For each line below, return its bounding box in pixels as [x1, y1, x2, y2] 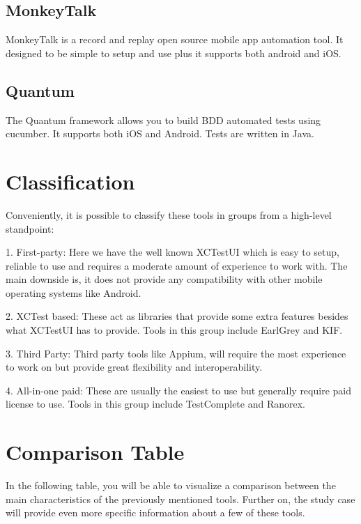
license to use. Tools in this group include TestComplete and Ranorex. [6, 396, 305, 411]
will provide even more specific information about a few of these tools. [6, 505, 305, 520]
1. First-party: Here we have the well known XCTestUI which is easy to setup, [6, 245, 339, 259]
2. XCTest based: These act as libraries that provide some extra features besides [6, 309, 348, 323]
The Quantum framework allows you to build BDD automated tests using [6, 112, 321, 127]
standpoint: [6, 221, 54, 236]
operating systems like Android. [6, 285, 141, 300]
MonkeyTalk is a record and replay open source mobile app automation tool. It [6, 32, 344, 47]
